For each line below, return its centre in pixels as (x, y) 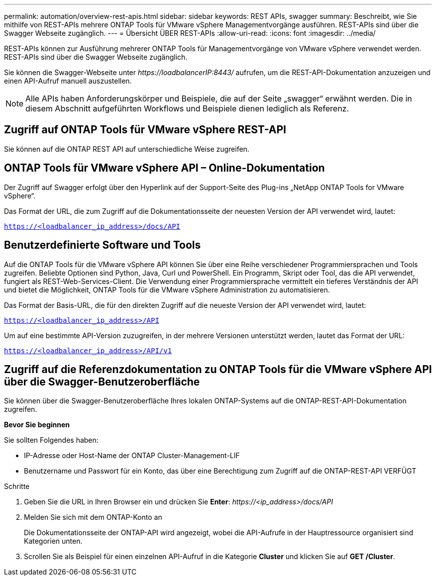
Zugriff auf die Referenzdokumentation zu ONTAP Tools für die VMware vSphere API (218, 369)
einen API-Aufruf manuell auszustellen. (68, 81)
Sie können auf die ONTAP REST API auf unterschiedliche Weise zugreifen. (127, 149)
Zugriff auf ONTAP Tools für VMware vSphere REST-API (145, 130)
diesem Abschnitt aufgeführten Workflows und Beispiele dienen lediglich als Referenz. (187, 108)
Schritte (17, 486)
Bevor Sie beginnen (37, 425)
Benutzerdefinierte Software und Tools (103, 245)
